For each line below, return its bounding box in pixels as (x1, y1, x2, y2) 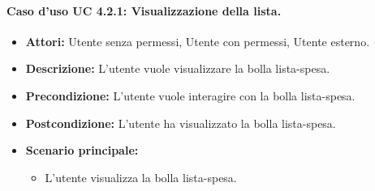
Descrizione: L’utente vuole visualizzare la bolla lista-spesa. (25, 60, 330, 77)
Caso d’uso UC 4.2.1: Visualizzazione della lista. (6, 2, 282, 19)
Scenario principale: (25, 142, 139, 159)
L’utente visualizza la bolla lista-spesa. (45, 168, 237, 185)
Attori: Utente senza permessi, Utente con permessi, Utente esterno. (25, 32, 370, 49)
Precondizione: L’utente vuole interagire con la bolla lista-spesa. (25, 87, 356, 104)
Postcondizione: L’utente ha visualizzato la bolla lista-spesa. (25, 114, 336, 131)
